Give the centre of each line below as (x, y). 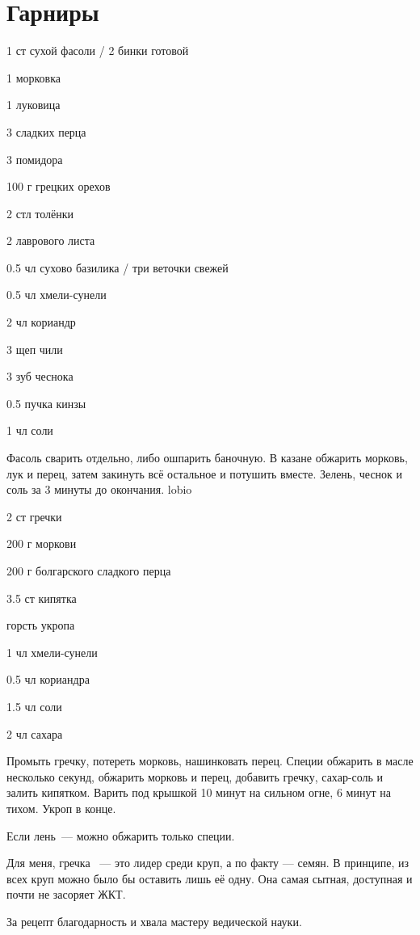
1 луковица (34, 105)
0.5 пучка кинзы (46, 403)
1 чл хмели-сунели (52, 652)
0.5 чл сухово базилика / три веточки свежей (118, 267)
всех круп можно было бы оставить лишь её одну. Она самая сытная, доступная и (210, 878)
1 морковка (34, 77)
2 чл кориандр (41, 322)
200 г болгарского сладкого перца (89, 571)
